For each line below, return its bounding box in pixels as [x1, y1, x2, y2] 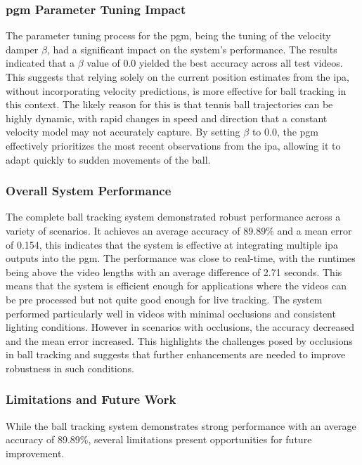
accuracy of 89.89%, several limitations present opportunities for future [6, 432, 312, 447]
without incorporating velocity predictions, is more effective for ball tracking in [6, 83, 347, 98]
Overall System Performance [6, 182, 172, 199]
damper [6, 41, 39, 56]
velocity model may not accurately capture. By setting [6, 124, 240, 139]
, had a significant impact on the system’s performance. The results [46, 41, 337, 56]
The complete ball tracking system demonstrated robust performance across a [6, 209, 341, 224]
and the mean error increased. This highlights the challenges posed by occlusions [6, 333, 353, 348]
